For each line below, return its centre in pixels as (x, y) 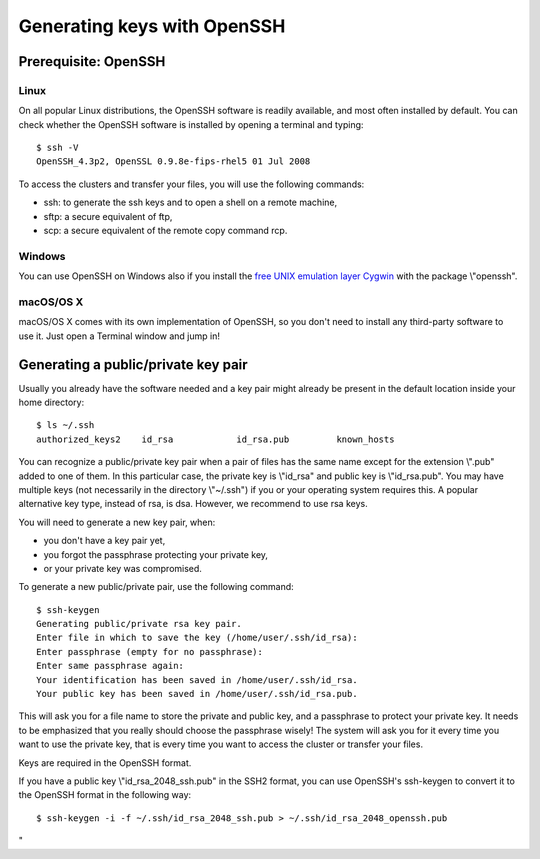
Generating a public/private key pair (133, 364)
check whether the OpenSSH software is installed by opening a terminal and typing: (191, 124)
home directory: (51, 402)
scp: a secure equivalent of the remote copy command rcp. (165, 231)
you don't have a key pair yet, (104, 541)
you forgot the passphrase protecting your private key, (156, 554)
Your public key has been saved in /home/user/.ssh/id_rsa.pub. (197, 694)
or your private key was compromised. (122, 568)
